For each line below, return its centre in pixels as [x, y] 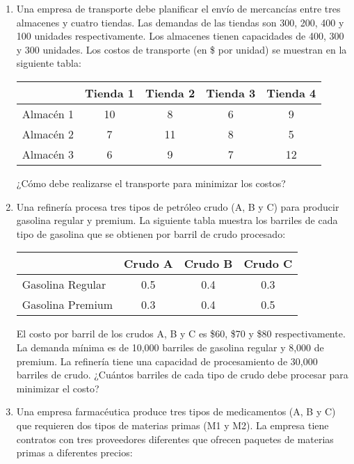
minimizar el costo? [58, 388]
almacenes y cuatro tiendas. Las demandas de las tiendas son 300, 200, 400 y [180, 22]
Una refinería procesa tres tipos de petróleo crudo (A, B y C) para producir [178, 206]
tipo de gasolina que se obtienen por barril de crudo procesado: [151, 233]
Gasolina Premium [67, 305]
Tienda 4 [291, 93]
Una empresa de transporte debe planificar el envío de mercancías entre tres [178, 8]
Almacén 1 [48, 113]
